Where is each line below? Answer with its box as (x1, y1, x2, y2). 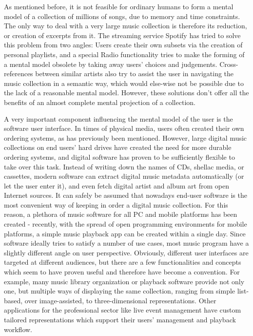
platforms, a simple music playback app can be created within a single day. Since (4, 228, 246, 238)
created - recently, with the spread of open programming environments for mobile (4, 219, 247, 229)
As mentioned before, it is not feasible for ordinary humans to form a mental (4, 1, 234, 11)
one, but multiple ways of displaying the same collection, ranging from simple (4, 286, 235, 296)
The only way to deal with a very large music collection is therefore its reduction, (4, 21, 247, 31)
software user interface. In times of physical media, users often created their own (4, 123, 244, 133)
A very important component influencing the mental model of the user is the (4, 113, 233, 124)
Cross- (219, 59, 238, 69)
